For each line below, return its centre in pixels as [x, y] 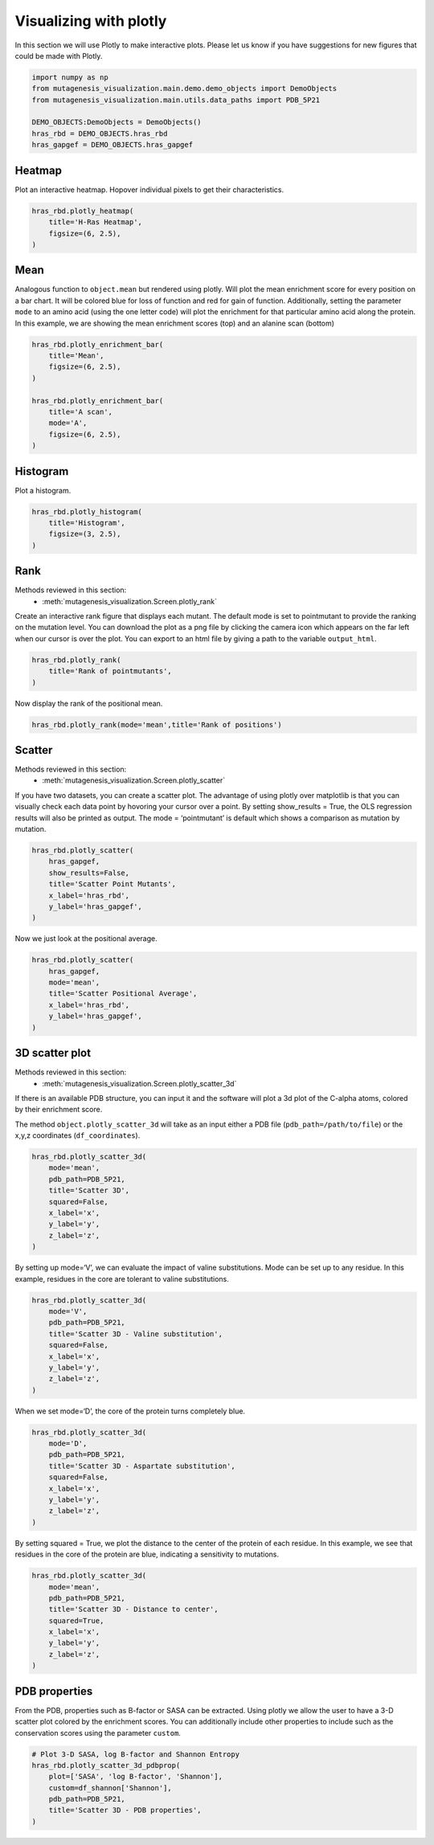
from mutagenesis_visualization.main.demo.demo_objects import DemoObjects [184, 89]
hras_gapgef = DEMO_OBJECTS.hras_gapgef [112, 145]
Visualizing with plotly [91, 21]
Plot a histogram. [43, 490]
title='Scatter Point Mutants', [113, 884]
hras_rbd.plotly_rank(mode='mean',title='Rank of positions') [157, 724]
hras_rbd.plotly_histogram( [87, 511]
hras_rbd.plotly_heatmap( [83, 211]
